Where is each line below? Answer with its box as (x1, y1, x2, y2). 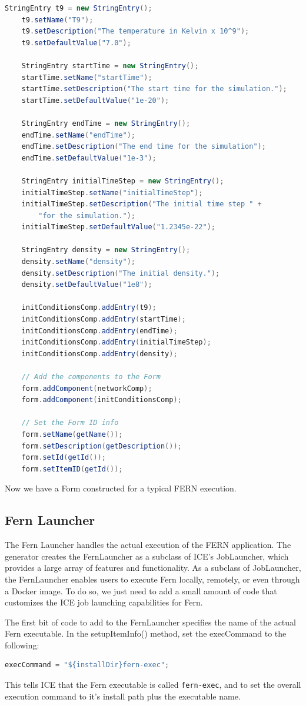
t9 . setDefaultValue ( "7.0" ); (21, 38, 131, 47)
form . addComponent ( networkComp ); (21, 384, 152, 393)
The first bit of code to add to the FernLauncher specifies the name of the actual (5, 615, 296, 628)
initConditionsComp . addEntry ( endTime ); (21, 326, 178, 335)
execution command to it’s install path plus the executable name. (5, 690, 241, 702)
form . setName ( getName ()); (21, 430, 123, 439)
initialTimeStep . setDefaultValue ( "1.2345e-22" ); (21, 223, 215, 232)
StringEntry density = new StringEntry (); (21, 246, 191, 255)
